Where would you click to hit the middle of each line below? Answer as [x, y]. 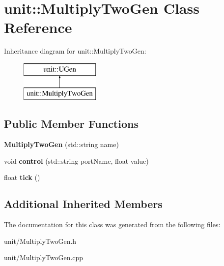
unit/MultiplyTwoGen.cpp [44, 257]
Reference [38, 27]
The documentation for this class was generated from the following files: [112, 224]
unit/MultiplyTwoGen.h [40, 241]
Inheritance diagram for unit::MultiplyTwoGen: [75, 51]
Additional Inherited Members [83, 204]
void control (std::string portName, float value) [76, 161]
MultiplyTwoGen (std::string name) [61, 144]
